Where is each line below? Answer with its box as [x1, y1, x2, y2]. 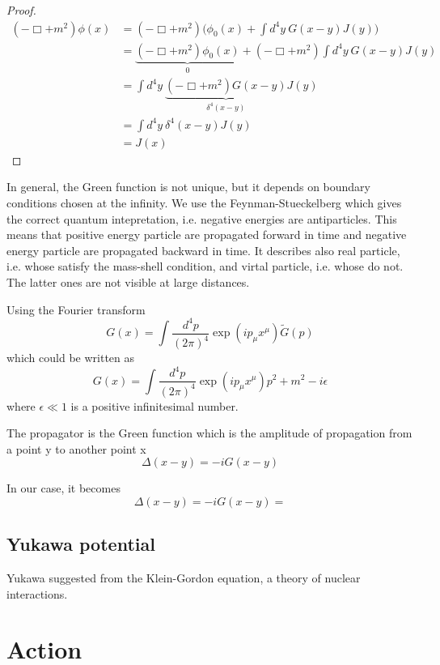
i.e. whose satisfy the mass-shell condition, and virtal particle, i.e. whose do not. [6, 258, 404, 275]
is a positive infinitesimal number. [70, 397, 239, 414]
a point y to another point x [6, 440, 146, 457]
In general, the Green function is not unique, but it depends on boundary [6, 178, 371, 195]
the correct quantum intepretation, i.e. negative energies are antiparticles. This [6, 210, 397, 227]
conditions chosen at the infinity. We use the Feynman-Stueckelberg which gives [6, 194, 402, 211]
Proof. [6, 2, 36, 18]
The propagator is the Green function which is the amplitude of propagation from [6, 424, 412, 441]
